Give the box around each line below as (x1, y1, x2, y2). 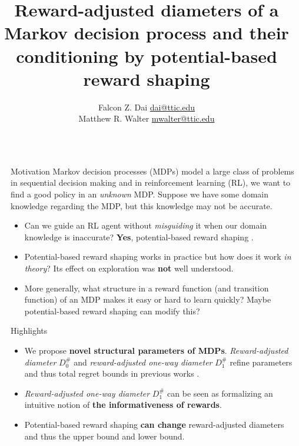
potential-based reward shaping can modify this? (24, 304, 200, 317)
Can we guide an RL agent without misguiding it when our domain (24, 219, 267, 232)
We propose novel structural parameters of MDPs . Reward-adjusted (24, 344, 288, 356)
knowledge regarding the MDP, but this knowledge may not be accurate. (11, 199, 273, 212)
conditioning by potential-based (16, 43, 277, 68)
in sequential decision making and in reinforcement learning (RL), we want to (11, 176, 291, 189)
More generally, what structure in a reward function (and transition (24, 281, 269, 294)
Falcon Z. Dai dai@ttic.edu (98, 100, 195, 113)
